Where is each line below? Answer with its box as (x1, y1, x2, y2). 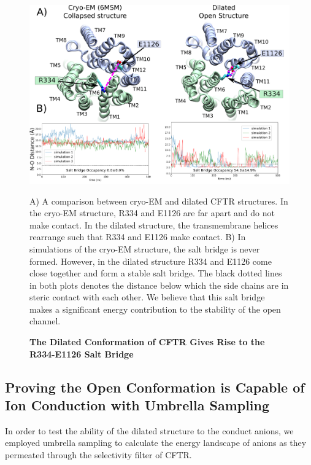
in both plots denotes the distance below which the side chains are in (29, 278, 289, 291)
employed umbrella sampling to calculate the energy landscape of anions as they (5, 436, 307, 449)
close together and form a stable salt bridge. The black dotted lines (29, 267, 282, 279)
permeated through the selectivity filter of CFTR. (5, 448, 192, 461)
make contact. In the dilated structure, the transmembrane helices (29, 218, 278, 231)
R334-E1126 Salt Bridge (29, 347, 134, 360)
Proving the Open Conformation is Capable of (5, 377, 305, 396)
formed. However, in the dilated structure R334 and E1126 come (29, 254, 272, 267)
